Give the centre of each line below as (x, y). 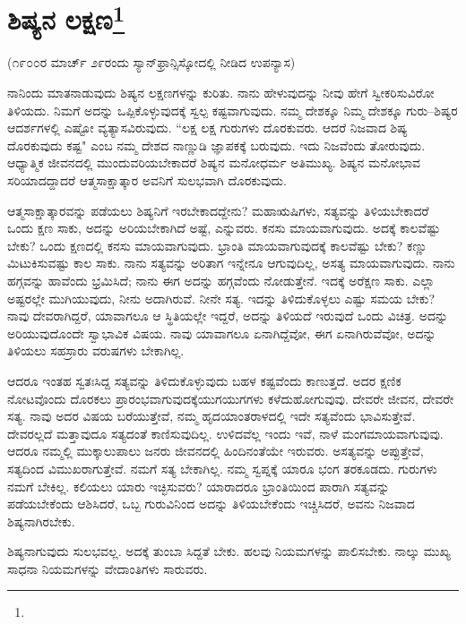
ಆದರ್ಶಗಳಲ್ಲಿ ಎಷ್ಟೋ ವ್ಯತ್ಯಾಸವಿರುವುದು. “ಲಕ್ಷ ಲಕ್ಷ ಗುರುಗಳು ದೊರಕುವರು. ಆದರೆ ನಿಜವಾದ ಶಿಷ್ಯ (207, 128)
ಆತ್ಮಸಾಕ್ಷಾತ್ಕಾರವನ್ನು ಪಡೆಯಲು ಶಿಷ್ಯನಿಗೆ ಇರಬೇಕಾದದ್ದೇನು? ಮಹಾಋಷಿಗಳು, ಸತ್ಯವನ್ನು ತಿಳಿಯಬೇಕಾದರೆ (218, 210)
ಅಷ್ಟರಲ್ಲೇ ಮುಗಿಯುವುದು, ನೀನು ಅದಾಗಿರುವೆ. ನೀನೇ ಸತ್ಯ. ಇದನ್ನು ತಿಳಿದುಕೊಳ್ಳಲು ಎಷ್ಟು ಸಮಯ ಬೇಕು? (221, 298)
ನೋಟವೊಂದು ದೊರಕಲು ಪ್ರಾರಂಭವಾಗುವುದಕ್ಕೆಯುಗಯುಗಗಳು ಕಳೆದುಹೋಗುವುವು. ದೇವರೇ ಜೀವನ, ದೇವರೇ (231, 398)
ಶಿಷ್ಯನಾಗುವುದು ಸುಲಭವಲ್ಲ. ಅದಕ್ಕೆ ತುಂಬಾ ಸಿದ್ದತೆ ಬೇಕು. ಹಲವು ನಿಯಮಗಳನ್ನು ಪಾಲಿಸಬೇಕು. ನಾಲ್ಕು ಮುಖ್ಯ (229, 551)
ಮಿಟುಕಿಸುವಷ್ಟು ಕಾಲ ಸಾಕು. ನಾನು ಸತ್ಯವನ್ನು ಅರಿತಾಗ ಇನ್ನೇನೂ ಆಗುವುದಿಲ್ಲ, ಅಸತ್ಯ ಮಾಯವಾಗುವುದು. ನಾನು (231, 263)
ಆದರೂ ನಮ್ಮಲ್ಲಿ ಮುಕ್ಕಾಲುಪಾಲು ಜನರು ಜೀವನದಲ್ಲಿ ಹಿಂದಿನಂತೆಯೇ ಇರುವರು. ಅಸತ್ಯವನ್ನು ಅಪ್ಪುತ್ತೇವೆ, (216, 451)
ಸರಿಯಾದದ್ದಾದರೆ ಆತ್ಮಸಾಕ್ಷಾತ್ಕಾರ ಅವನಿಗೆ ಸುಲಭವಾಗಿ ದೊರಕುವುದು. (147, 180)
